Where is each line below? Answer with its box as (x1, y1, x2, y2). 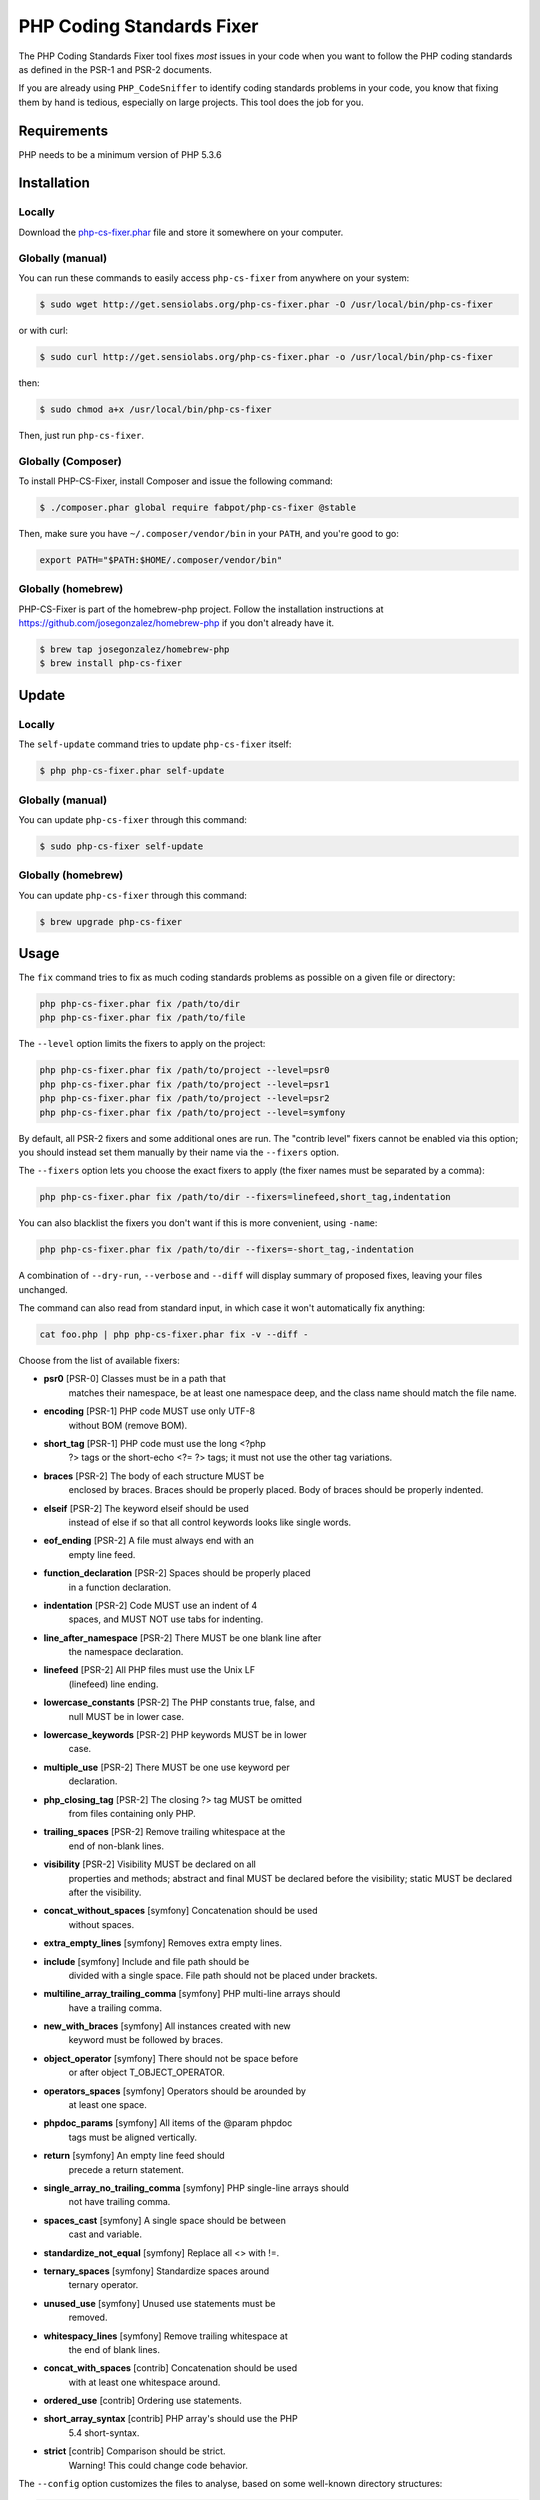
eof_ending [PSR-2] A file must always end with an (43, 1535, 255, 1547)
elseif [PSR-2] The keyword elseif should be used (43, 1502, 249, 1514)
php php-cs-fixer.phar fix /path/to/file (39, 1012, 246, 1024)
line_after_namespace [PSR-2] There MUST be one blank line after (43, 1631, 322, 1644)
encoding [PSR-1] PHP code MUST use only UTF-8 (43, 1405, 255, 1417)
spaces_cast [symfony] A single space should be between (43, 2214, 287, 2226)
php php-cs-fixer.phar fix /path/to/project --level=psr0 (39, 1065, 330, 1076)
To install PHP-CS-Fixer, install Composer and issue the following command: (18, 475, 334, 487)
